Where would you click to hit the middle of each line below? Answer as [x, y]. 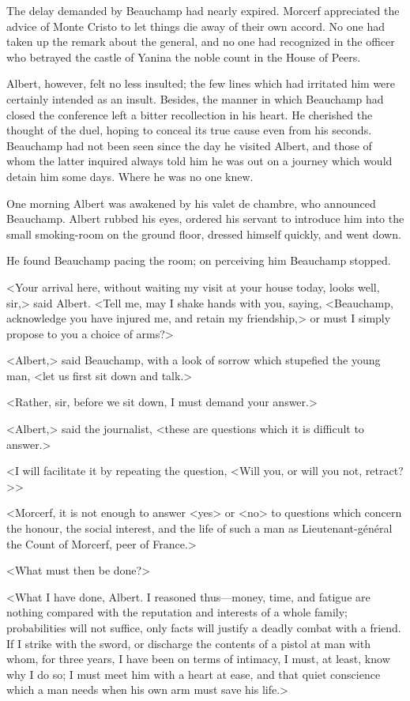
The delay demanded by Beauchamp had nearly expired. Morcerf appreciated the [203, 10]
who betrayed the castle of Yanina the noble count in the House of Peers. [184, 57]
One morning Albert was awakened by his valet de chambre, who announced [191, 203]
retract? [384, 471]
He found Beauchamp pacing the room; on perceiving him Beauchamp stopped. [199, 260]
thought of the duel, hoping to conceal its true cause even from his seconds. [189, 130]
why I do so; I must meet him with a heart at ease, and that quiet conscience [194, 674]
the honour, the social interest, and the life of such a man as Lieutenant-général [199, 528]
